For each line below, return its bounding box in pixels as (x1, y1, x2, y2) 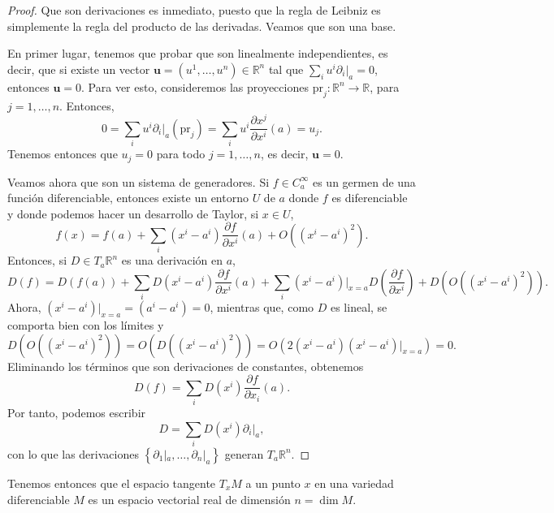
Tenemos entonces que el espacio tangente (7, 474, 216, 491)
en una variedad (314, 474, 394, 491)
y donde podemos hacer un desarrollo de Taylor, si (7, 205, 259, 222)
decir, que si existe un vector (7, 60, 150, 77)
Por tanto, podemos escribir (7, 403, 146, 420)
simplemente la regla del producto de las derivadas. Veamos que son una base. (7, 17, 396, 34)
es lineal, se (330, 299, 387, 315)
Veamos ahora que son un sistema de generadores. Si (7, 173, 270, 190)
